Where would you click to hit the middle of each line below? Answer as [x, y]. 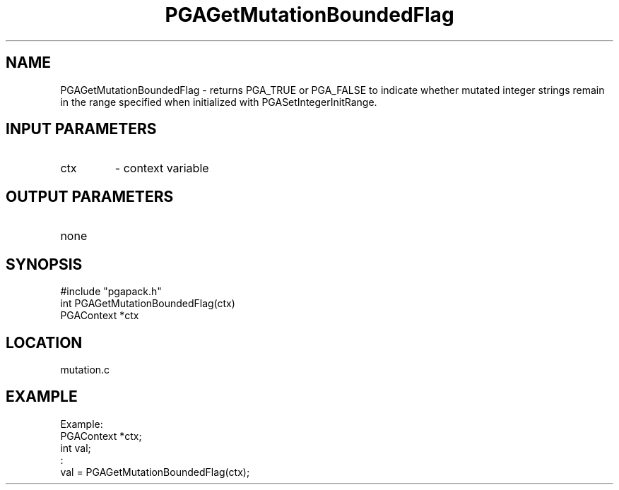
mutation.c [85, 369]
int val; [76, 448]
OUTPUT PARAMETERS [90, 196]
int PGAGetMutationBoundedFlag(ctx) [148, 304]
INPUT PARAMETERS [81, 129]
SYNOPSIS [44, 264]
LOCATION [44, 342]
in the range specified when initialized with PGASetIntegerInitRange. [219, 102]
